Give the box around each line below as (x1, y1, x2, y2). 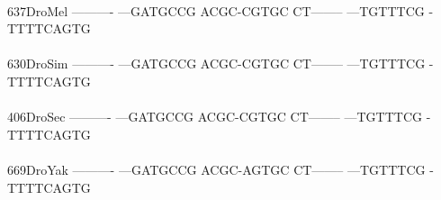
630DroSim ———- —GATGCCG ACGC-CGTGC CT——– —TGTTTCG (7, 54, 426, 73)
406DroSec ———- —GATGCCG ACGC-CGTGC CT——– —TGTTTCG (7, 107, 423, 126)
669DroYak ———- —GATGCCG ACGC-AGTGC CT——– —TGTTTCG (7, 159, 426, 178)
